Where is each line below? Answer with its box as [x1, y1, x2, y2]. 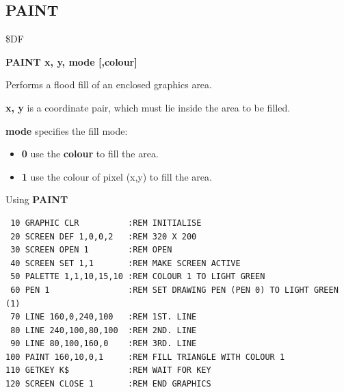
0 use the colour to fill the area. [21, 146, 159, 161]
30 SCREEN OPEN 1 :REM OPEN [10, 245, 172, 255]
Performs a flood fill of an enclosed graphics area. [5, 77, 212, 92]
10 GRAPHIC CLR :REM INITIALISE [10, 218, 202, 228]
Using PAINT [5, 192, 68, 207]
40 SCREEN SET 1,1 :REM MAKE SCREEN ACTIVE [10, 258, 241, 268]
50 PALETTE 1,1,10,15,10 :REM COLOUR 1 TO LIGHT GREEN [10, 272, 265, 282]
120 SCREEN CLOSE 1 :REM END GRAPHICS [5, 379, 211, 389]
